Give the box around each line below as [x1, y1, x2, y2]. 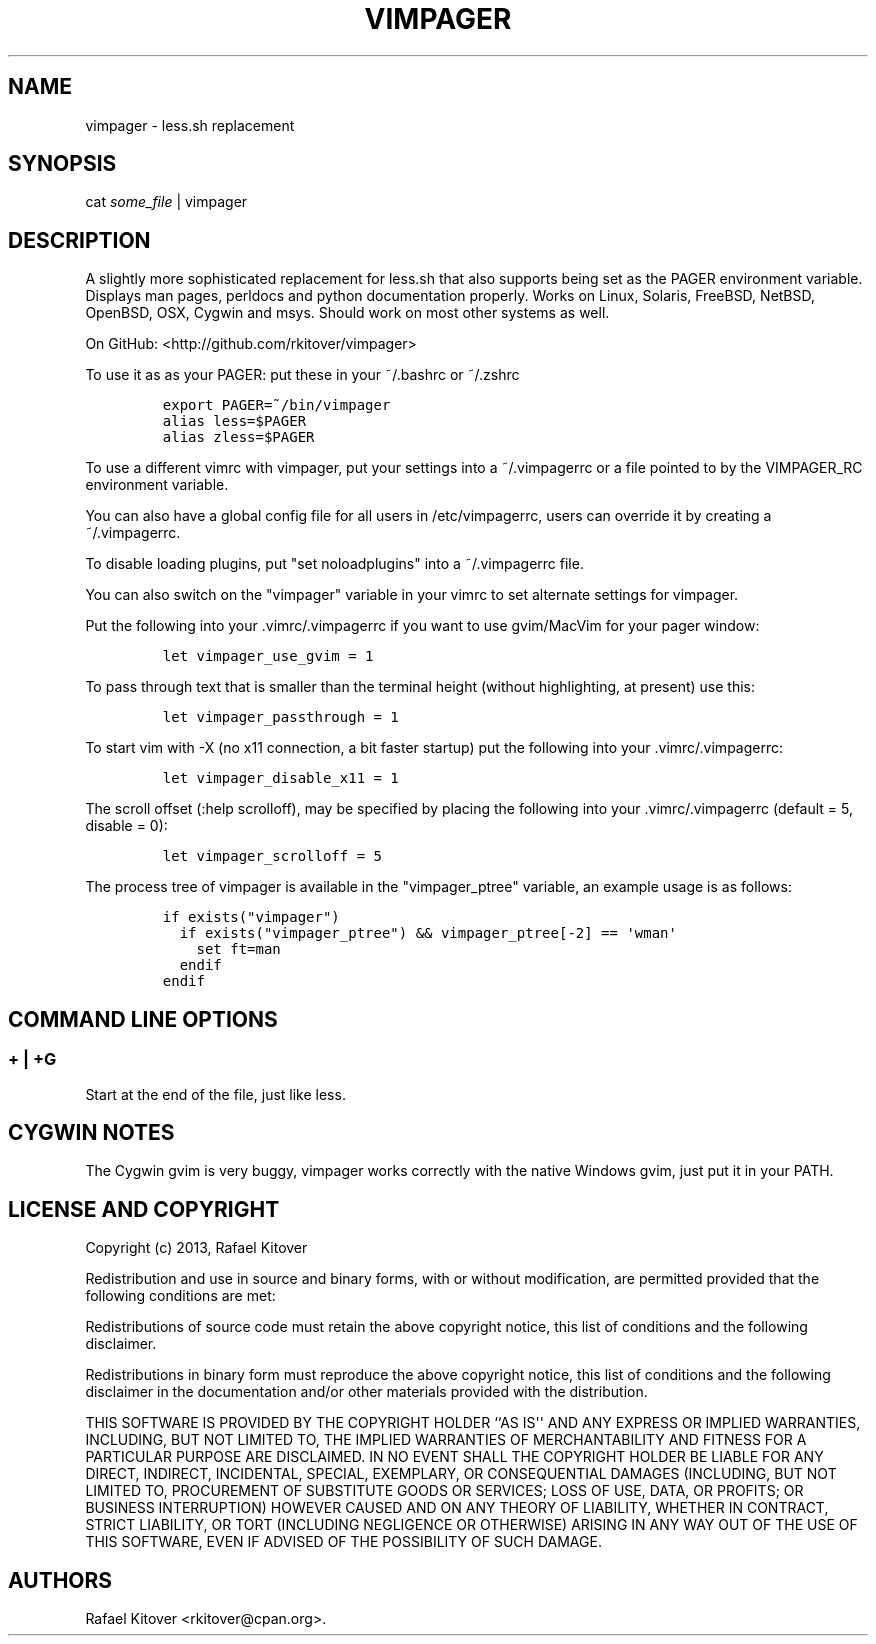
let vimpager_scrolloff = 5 [162, 848, 382, 865]
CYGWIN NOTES [8, 1119, 175, 1145]
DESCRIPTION [8, 227, 151, 253]
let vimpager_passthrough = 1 [162, 709, 399, 726]
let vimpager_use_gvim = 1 [162, 648, 374, 665]
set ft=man [196, 941, 281, 958]
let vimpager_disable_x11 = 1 [162, 770, 399, 787]
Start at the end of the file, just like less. [85, 1085, 346, 1103]
